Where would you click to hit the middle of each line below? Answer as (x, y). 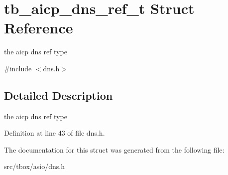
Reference (39, 28)
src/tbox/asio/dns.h (35, 166)
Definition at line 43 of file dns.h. (55, 133)
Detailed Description (58, 95)
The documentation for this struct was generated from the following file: (114, 149)
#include (18, 68)
